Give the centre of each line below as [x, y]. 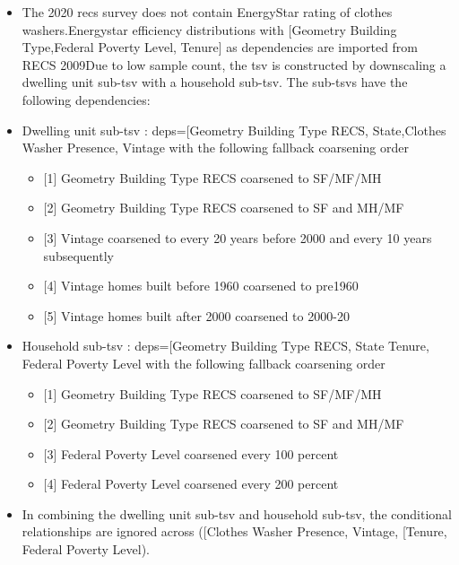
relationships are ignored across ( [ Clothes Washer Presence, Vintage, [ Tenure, [234, 531]
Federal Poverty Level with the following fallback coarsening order [204, 363]
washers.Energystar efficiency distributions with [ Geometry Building [209, 29]
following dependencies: [86, 99]
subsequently [78, 255]
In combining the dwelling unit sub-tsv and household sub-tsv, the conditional [237, 513]
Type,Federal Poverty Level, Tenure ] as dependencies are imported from [220, 47]
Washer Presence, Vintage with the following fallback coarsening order [215, 148]
